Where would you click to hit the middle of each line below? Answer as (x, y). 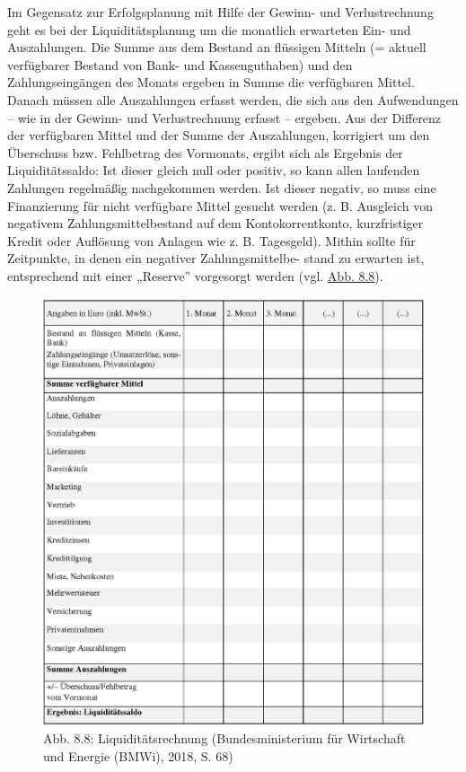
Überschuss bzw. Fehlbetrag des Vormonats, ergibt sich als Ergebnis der (205, 152)
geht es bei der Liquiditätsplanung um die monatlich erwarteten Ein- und (209, 29)
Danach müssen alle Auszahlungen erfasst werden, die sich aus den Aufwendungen (233, 99)
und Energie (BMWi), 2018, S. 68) (138, 755)
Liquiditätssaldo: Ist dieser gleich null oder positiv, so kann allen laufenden (214, 170)
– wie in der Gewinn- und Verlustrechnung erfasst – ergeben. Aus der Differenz (224, 117)
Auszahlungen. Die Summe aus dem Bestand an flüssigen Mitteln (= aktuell (217, 47)
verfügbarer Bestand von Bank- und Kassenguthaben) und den (180, 64)
